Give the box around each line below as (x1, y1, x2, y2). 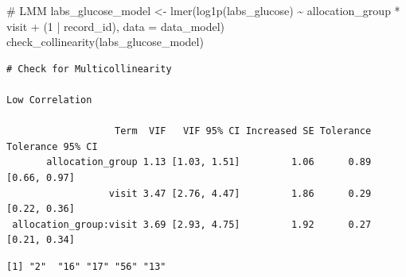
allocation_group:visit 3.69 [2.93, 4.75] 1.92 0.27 (12, 218, 372, 230)
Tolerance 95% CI (6, 140, 98, 152)
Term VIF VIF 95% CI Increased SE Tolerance (115, 125, 372, 137)
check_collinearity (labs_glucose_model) (6, 33, 204, 50)
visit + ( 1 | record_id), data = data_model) (6, 17, 225, 34)
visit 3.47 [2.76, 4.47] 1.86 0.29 (108, 187, 372, 199)
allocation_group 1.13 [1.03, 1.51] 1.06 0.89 (46, 156, 372, 168)
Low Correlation (6, 94, 92, 106)
